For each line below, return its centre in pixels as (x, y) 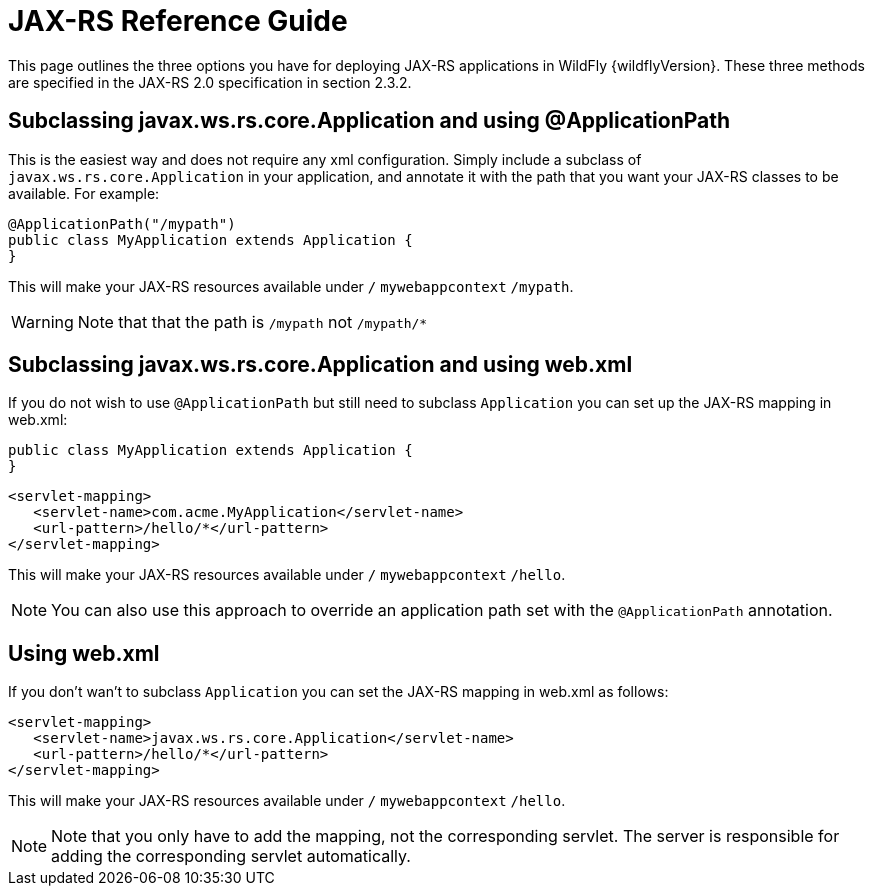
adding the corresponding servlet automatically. (231, 856)
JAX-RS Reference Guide (178, 21)
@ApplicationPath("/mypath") (122, 223)
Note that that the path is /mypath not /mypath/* (252, 321)
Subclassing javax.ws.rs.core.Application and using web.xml (320, 365)
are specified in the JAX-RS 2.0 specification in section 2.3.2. (210, 82)
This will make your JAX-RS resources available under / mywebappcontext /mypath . (291, 286)
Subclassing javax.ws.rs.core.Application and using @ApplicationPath (369, 121)
